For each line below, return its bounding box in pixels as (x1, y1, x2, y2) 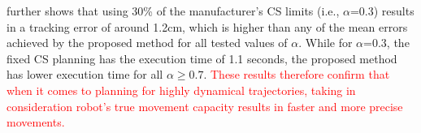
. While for (298, 34, 353, 51)
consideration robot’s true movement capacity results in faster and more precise (7, 97, 403, 114)
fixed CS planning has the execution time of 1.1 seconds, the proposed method (7, 49, 397, 66)
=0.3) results (349, 2, 414, 19)
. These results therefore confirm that (203, 66, 390, 83)
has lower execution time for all (7, 66, 163, 83)
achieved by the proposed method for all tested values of (7, 34, 288, 51)
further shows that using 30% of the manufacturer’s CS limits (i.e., (7, 2, 340, 19)
